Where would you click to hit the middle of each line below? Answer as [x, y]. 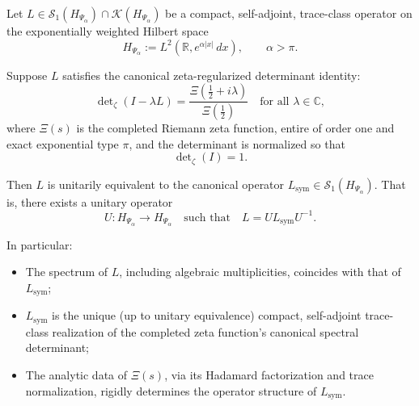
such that [207, 218]
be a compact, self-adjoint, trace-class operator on [289, 13]
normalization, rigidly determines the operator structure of [171, 390]
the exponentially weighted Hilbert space [108, 31]
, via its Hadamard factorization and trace [269, 374]
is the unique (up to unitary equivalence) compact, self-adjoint [207, 315]
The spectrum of [67, 272]
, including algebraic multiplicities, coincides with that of [260, 272]
